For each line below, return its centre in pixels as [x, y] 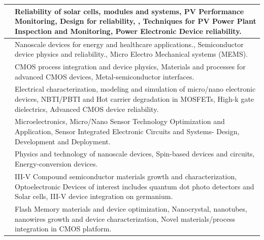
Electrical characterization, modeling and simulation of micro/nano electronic [135, 89]
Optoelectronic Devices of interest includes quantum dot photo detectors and [135, 186]
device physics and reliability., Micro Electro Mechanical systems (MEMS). [131, 54]
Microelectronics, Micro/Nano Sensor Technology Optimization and [120, 121]
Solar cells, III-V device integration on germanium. [94, 196]
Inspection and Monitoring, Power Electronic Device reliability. [128, 31]
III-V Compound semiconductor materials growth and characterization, [126, 176]
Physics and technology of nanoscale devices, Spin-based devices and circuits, [135, 154]
